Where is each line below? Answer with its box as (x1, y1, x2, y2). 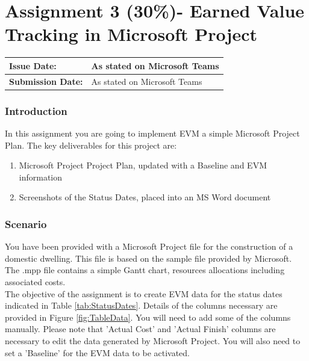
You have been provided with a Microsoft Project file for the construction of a (5, 240, 293, 253)
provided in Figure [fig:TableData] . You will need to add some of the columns (5, 310, 291, 323)
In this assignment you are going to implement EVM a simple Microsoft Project (5, 126, 300, 139)
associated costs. (5, 275, 66, 288)
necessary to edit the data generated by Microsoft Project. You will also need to (5, 334, 301, 347)
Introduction (5, 103, 67, 118)
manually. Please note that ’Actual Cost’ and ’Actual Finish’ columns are (5, 322, 276, 335)
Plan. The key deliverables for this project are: (5, 138, 177, 151)
